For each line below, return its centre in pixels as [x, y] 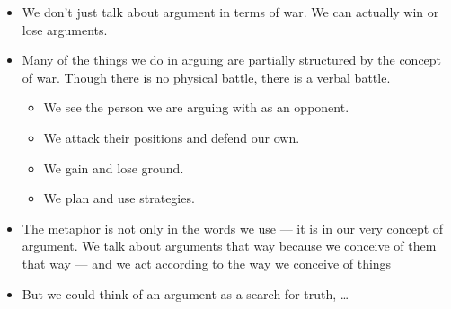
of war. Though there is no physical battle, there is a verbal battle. [206, 77]
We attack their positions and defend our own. [172, 137]
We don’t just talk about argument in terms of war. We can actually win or [230, 12]
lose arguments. [65, 29]
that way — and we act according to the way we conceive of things [207, 263]
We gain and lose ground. [114, 168]
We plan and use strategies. [119, 198]
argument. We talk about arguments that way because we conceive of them [229, 246]
